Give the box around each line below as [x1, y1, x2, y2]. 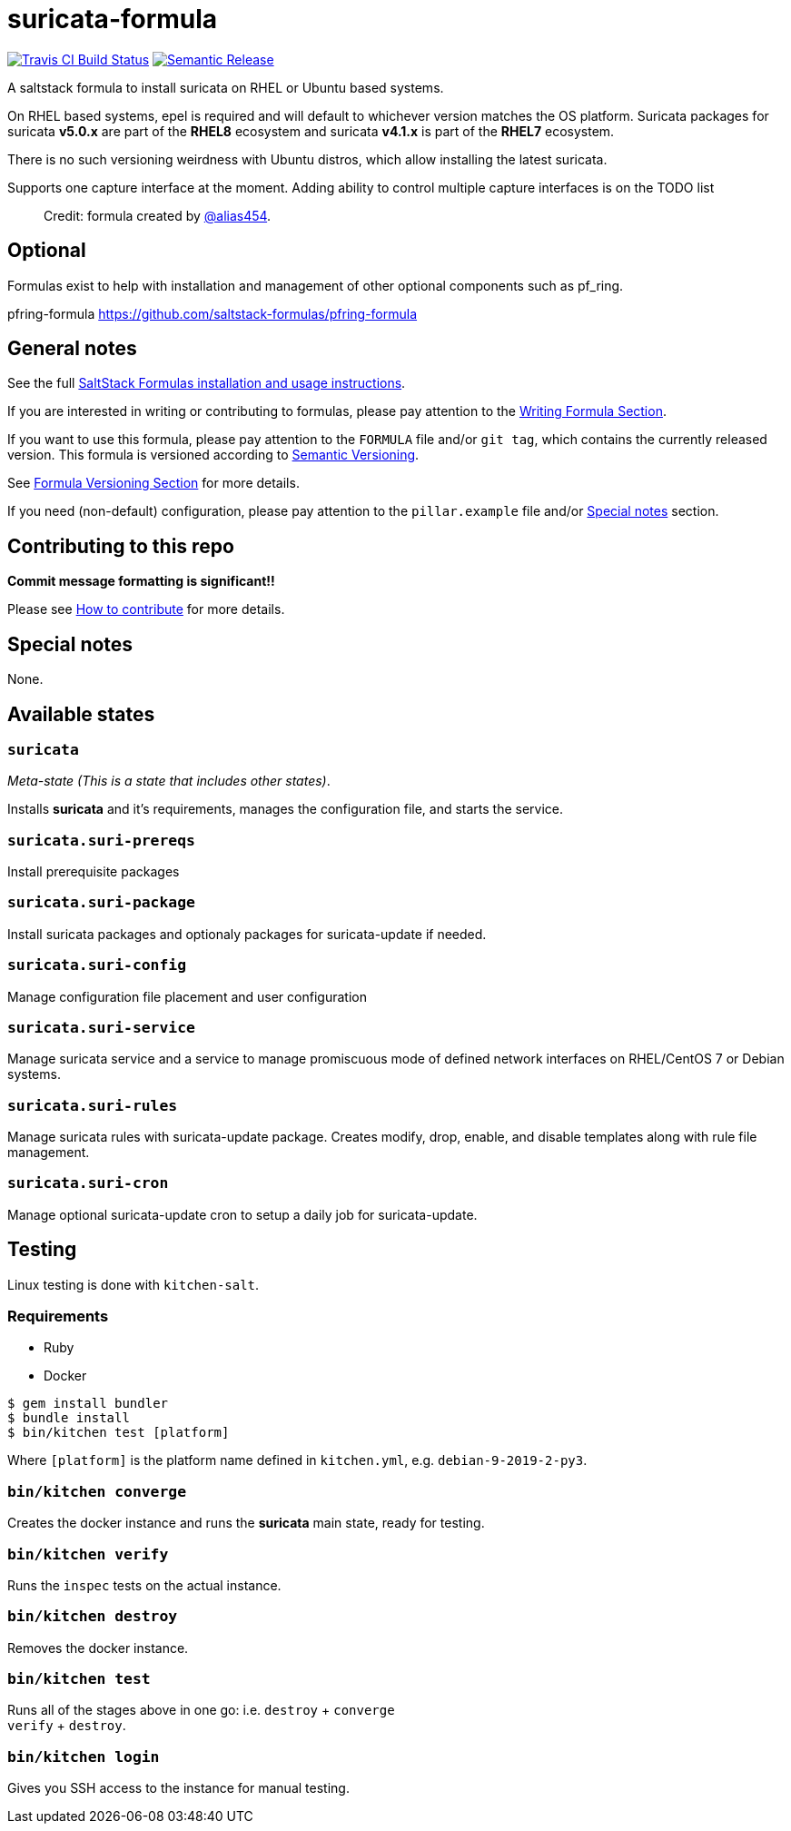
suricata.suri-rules [7, 1096, 178, 1114]
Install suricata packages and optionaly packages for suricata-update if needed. [7, 925, 487, 942]
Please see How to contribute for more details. [7, 601, 285, 618]
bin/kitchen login [7, 1747, 160, 1766]
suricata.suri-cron [7, 1174, 169, 1193]
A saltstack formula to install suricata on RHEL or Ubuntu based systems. [7, 79, 444, 95]
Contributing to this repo [7, 534, 234, 558]
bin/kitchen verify [7, 1545, 169, 1563]
